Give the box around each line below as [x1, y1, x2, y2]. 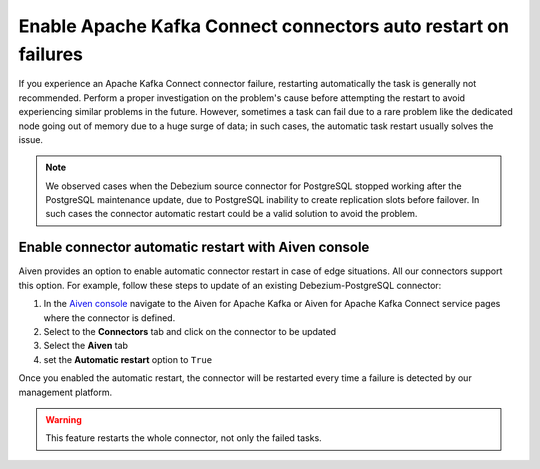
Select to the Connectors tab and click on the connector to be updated [43, 325, 337, 337]
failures [18, 43, 84, 65]
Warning [45, 413, 82, 425]
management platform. [18, 386, 113, 398]
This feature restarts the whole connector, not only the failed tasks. [45, 432, 322, 444]
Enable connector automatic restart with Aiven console [18, 239, 370, 256]
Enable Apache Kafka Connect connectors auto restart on [18, 15, 510, 37]
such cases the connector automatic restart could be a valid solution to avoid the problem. [45, 208, 418, 220]
